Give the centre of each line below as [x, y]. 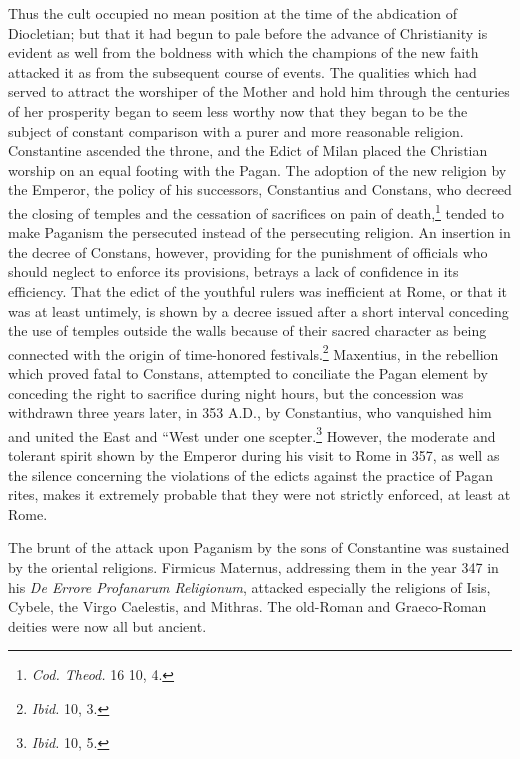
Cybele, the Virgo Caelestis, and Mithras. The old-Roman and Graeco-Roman [247, 606]
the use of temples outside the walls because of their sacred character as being [247, 330]
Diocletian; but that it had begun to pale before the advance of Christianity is [248, 32]
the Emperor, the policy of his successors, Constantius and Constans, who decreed [260, 189]
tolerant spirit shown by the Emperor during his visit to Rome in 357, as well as [254, 455]
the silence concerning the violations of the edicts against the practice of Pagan [251, 474]
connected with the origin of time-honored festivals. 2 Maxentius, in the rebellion [253, 352]
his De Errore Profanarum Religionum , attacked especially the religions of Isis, [249, 586]
